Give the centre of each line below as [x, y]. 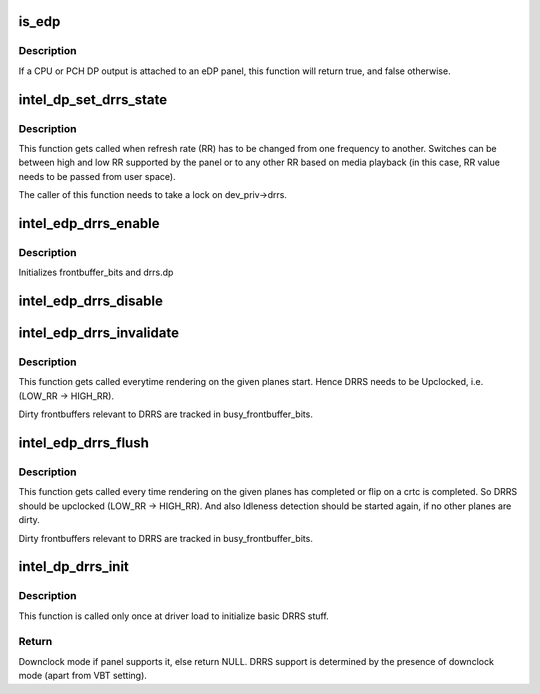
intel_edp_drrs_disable [91, 301]
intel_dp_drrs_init [74, 566]
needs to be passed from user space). [97, 176]
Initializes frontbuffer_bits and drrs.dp [96, 272]
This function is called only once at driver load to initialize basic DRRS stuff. [173, 616]
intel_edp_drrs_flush [84, 443]
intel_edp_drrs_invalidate [99, 333]
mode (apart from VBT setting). [82, 676]
